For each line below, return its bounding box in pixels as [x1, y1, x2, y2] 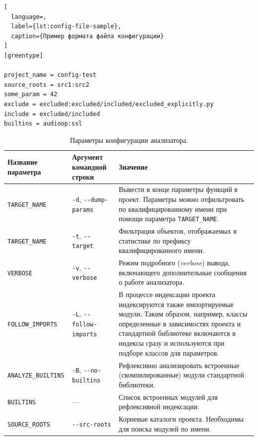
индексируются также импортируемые [119, 299, 234, 309]
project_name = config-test [4, 71, 97, 79]
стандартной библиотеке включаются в [119, 328, 236, 338]
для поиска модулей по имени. [119, 423, 211, 434]
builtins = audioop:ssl [4, 120, 82, 127]
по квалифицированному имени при [119, 203, 227, 214]
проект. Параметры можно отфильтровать [119, 193, 245, 204]
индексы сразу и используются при [119, 338, 225, 348]
